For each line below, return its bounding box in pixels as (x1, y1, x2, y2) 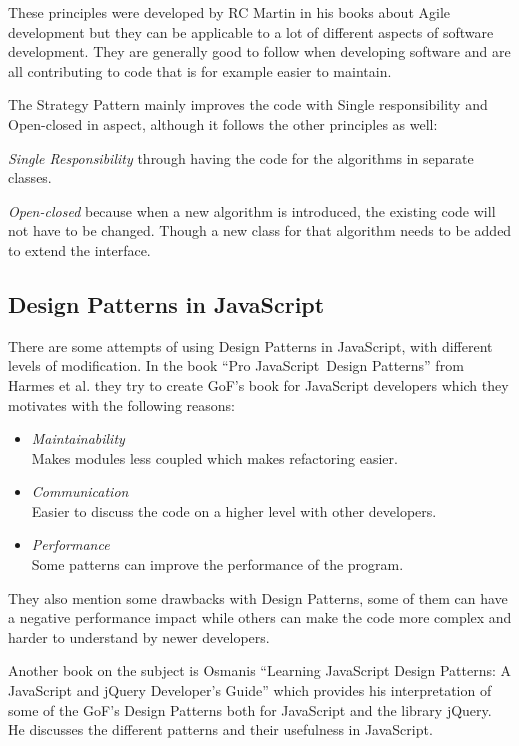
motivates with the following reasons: (8, 394, 235, 415)
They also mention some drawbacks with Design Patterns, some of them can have (8, 587, 508, 608)
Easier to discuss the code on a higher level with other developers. (31, 500, 437, 521)
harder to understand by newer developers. (8, 626, 270, 647)
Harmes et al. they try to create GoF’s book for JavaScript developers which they (8, 374, 509, 395)
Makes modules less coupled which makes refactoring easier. (31, 447, 398, 468)
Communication (31, 481, 129, 502)
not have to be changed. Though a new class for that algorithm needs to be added (8, 220, 512, 241)
